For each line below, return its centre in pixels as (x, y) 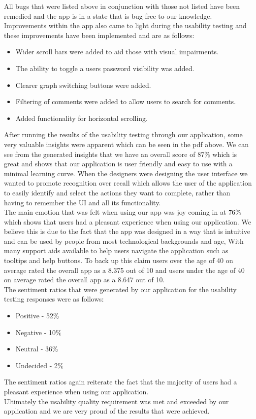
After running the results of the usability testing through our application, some (123, 134)
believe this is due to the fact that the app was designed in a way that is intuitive (127, 231)
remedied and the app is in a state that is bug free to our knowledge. (108, 16)
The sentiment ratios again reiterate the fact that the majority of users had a (121, 382)
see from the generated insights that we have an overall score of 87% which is (120, 154)
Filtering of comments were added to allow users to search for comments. (126, 101)
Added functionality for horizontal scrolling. (81, 118)
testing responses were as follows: (54, 299)
